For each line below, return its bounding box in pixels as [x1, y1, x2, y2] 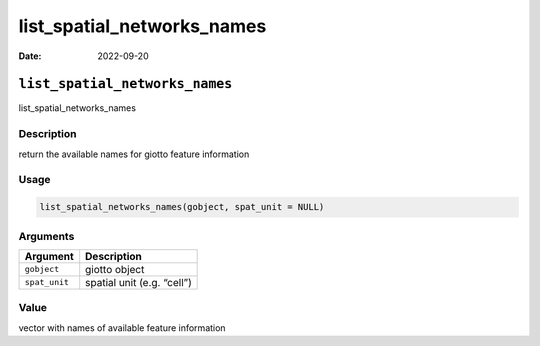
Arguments [18, 229, 75, 243]
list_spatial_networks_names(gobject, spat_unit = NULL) [39, 201, 325, 213]
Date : [18, 50, 42, 62]
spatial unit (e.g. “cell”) [85, 275, 192, 289]
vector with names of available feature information [18, 321, 226, 334]
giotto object [85, 262, 145, 276]
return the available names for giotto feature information [18, 148, 250, 160]
